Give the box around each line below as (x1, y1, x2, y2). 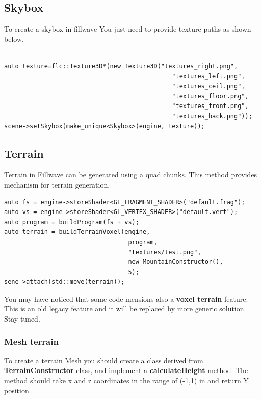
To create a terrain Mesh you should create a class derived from (4, 355, 203, 365)
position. (4, 385, 31, 395)
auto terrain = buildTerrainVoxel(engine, (4, 228, 150, 236)
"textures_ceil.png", (172, 83, 245, 90)
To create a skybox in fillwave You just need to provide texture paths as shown (4, 23, 251, 34)
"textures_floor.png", (172, 92, 249, 100)
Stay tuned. (4, 313, 40, 324)
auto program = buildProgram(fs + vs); (4, 218, 139, 226)
